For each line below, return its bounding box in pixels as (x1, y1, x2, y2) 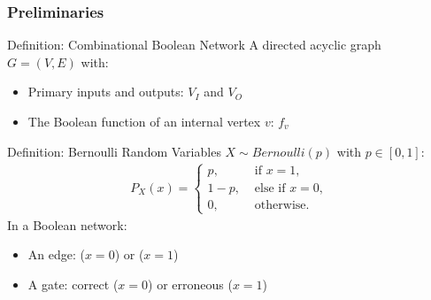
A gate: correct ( (27, 275, 119, 293)
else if (254, 181, 286, 195)
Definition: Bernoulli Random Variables (7, 142, 221, 160)
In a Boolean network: (7, 215, 127, 234)
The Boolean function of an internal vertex (27, 112, 261, 130)
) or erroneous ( (148, 275, 233, 293)
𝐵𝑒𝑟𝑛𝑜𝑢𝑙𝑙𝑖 (251, 146, 305, 159)
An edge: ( (27, 245, 85, 264)
